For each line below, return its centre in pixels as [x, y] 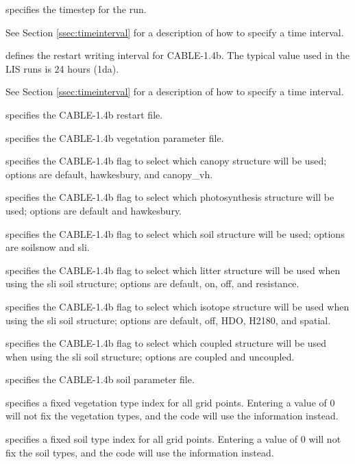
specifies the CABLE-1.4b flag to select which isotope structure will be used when [177, 306]
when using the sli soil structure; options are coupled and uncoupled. [150, 356]
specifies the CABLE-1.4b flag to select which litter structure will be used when [173, 270]
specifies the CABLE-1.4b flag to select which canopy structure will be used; [166, 161]
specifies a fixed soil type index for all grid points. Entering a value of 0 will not [173, 439]
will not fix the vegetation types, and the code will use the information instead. [172, 416]
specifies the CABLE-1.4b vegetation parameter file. [115, 137]
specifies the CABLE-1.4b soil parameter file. [100, 379]
